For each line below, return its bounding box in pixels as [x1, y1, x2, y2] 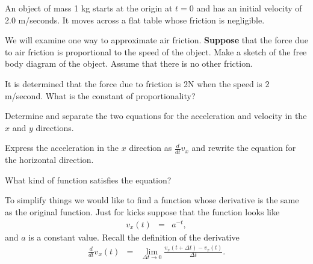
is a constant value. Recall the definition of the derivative [28, 230, 240, 243]
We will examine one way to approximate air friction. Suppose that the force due [5, 34, 308, 46]
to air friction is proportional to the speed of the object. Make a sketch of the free [5, 45, 307, 58]
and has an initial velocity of [196, 2, 302, 14]
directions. [36, 121, 74, 134]
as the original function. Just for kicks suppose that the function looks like [5, 205, 280, 218]
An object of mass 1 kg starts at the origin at [5, 2, 173, 14]
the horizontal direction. [5, 153, 94, 166]
